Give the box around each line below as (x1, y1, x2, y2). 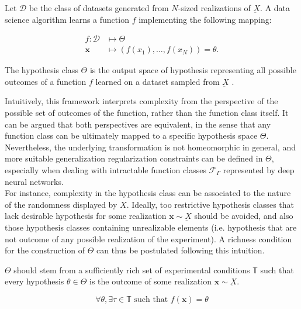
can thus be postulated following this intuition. (96, 244, 265, 256)
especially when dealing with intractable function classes (5, 164, 206, 176)
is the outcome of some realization (89, 275, 212, 287)
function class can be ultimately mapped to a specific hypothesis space (5, 129, 258, 142)
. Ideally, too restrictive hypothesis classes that (126, 198, 295, 210)
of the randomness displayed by (5, 198, 117, 210)
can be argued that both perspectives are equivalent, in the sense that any (5, 118, 271, 130)
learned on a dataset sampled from (95, 75, 220, 87)
